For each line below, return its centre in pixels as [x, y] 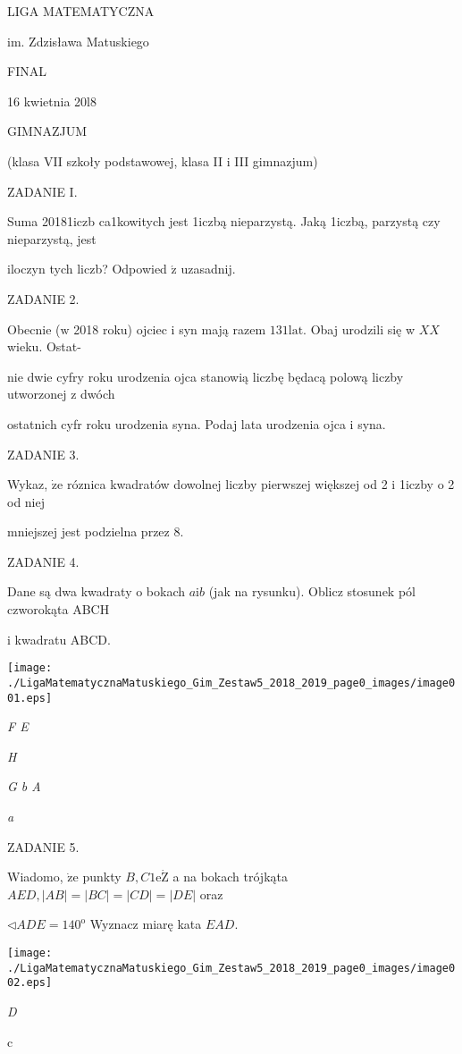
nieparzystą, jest [52, 238]
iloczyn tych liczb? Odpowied [87, 269]
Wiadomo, [35, 877]
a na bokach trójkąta [230, 877]
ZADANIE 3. [43, 454]
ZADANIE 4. [43, 561]
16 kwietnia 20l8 [52, 101]
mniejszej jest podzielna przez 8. [96, 531]
